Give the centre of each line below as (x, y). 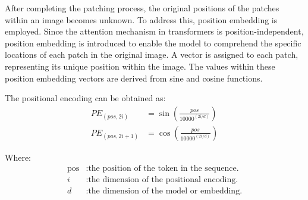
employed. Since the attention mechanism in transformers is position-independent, (154, 31)
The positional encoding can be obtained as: (85, 98)
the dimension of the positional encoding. (163, 180)
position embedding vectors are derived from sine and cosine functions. (134, 78)
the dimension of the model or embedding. (165, 191)
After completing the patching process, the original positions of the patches (142, 8)
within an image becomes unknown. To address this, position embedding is (141, 19)
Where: (18, 157)
